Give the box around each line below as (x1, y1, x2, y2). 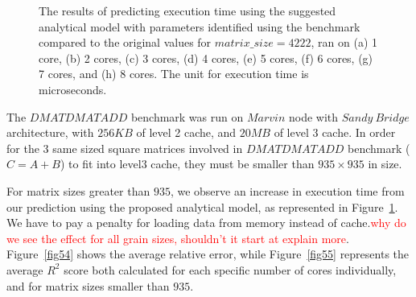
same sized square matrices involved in (52, 139, 243, 156)
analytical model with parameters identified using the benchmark (39, 18, 360, 35)
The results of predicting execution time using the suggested (39, 2, 336, 19)
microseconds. (39, 80, 107, 97)
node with (288, 108, 339, 125)
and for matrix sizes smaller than (6, 277, 170, 294)
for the (6, 139, 39, 156)
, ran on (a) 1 (311, 34, 377, 51)
